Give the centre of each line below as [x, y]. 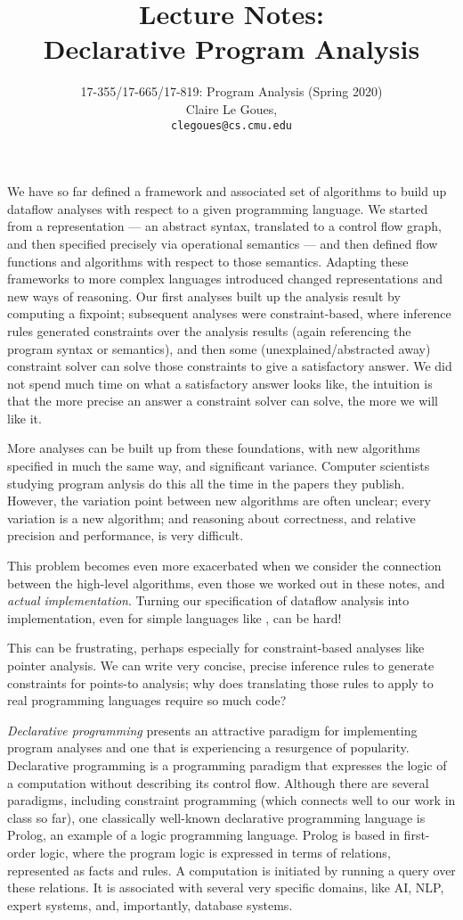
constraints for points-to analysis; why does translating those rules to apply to [220, 682]
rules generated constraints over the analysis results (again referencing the [209, 330]
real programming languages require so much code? [147, 700]
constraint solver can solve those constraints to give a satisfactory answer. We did [230, 366]
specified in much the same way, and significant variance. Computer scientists [219, 466]
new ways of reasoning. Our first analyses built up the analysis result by [204, 296]
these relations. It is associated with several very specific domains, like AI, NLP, [226, 887]
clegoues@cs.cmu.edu [231, 125]
